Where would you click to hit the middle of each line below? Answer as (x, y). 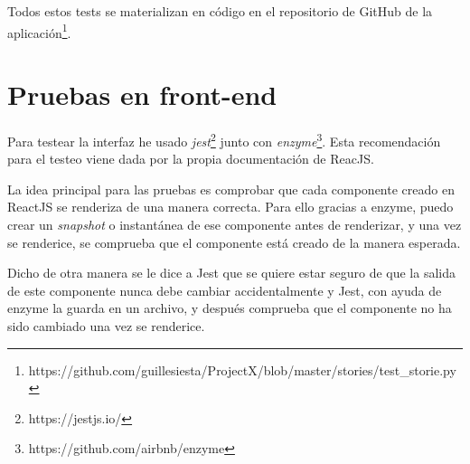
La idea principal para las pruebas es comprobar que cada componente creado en (231, 189)
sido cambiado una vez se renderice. (106, 325)
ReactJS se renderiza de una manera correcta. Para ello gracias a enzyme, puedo (230, 207)
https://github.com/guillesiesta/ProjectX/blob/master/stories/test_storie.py (242, 369)
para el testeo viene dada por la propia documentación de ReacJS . (191, 159)
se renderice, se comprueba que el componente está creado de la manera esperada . (234, 242)
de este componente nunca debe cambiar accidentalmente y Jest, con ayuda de (225, 290)
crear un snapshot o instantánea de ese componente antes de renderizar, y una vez (235, 224)
